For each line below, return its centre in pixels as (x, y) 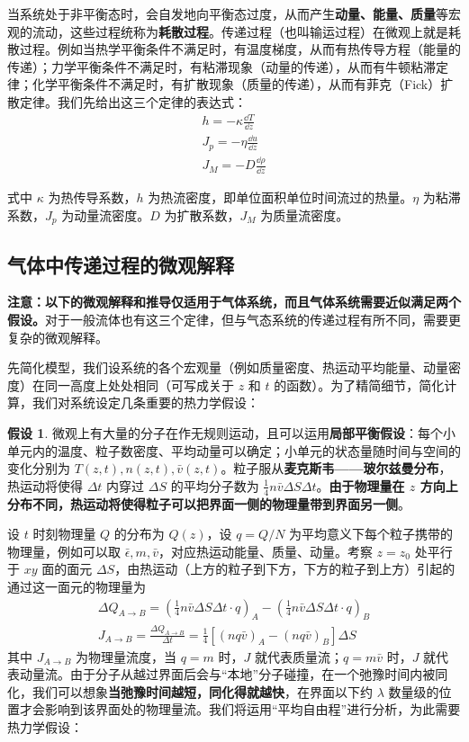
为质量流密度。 (305, 215)
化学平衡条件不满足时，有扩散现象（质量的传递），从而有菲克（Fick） (236, 84)
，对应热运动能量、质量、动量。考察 (265, 551)
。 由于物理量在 (361, 485)
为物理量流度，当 (126, 656)
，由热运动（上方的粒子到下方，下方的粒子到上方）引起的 (285, 569)
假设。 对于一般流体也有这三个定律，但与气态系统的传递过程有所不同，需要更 (234, 319)
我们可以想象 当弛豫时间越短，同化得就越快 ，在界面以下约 (202, 691)
